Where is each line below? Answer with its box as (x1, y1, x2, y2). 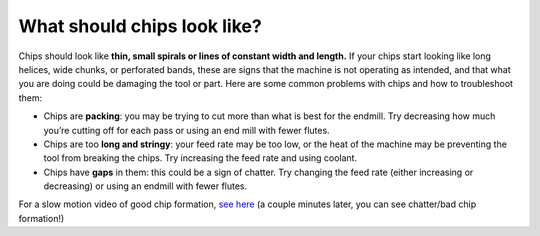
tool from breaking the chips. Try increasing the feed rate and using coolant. (43, 152, 358, 164)
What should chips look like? (18, 15, 262, 37)
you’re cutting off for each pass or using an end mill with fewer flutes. (43, 124, 330, 136)
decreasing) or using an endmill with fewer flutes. (43, 180, 248, 192)
